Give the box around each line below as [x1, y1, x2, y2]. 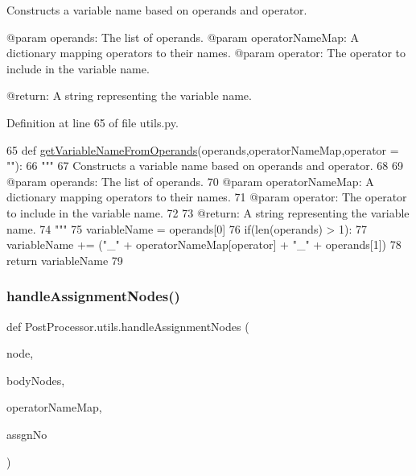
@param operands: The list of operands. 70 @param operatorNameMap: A [6, 172, 374, 189]
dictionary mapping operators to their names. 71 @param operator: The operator [6, 188, 407, 205]
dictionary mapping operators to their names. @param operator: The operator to [6, 44, 406, 61]
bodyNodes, [6, 371, 65, 388]
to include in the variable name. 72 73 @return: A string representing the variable [6, 204, 410, 221]
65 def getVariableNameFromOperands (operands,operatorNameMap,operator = [6, 141, 399, 158]
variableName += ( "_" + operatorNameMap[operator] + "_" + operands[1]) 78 [6, 236, 402, 253]
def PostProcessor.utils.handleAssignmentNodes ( [6, 317, 249, 334]
